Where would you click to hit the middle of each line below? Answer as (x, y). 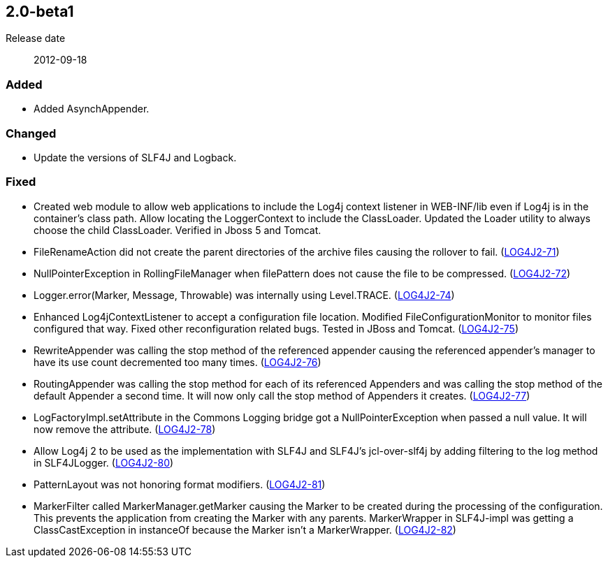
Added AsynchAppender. (92, 109)
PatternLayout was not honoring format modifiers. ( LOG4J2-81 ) (180, 484)
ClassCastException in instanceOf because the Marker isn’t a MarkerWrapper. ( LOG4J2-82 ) (245, 529)
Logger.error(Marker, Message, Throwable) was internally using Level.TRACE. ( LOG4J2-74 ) (244, 295)
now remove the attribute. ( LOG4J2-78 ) (125, 429)
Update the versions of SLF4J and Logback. (135, 157)
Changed (31, 133)
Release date (36, 38)
